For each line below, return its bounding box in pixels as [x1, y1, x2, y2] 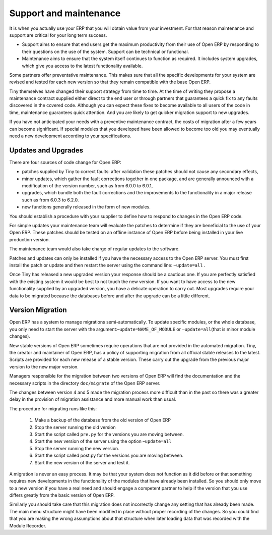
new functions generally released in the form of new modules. [22, 204, 151, 210]
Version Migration [9, 306, 67, 314]
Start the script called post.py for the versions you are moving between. [34, 452, 184, 459]
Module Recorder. [9, 522, 46, 528]
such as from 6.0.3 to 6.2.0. [22, 197, 79, 203]
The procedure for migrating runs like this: [9, 405, 97, 411]
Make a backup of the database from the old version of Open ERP [34, 417, 171, 423]
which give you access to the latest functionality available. [22, 63, 143, 69]
